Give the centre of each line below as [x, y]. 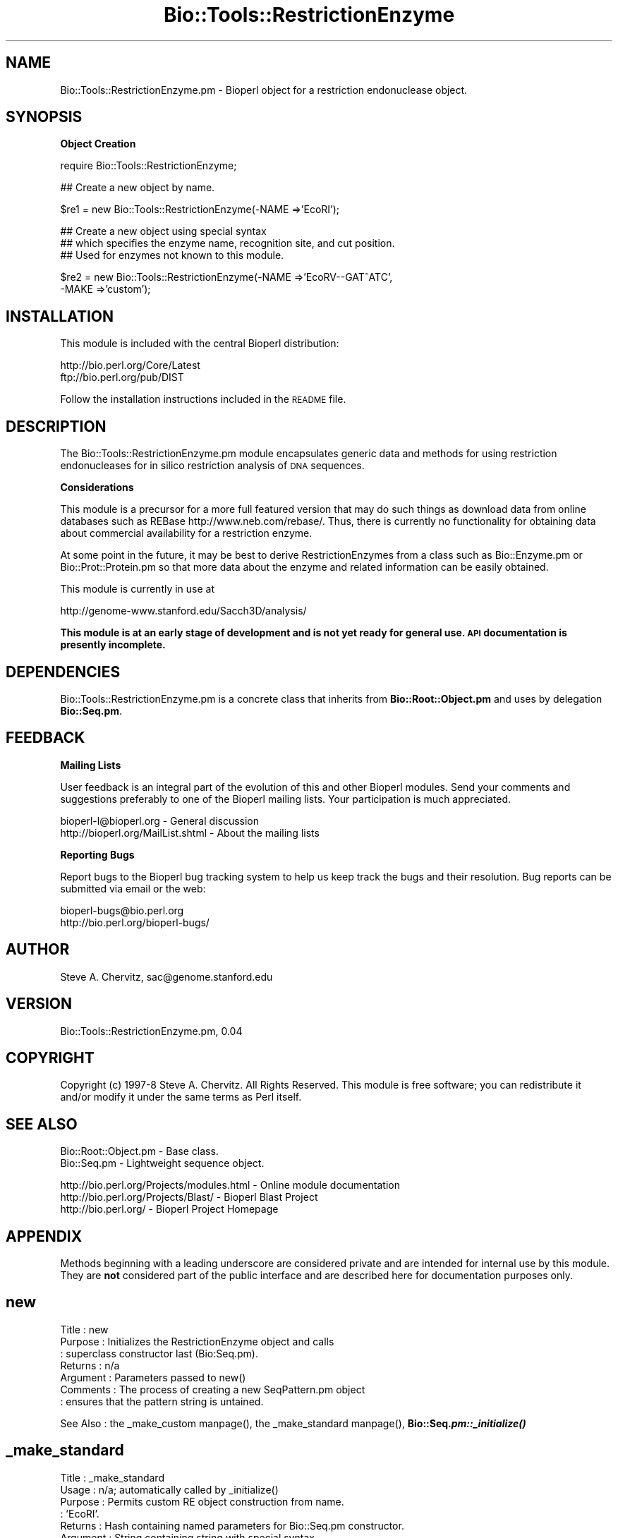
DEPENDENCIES [63, 672]
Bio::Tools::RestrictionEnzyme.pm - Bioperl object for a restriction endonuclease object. [264, 90]
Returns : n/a [90, 1365]
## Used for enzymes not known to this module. [172, 255]
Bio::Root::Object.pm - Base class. [139, 1151]
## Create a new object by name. [138, 188]
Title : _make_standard [112, 1477]
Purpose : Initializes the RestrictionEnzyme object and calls [197, 1341]
